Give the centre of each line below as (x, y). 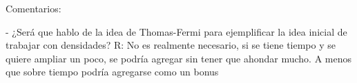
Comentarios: (33, 8)
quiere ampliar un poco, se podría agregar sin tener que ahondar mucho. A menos (179, 58)
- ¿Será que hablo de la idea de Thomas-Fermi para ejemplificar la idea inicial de (176, 31)
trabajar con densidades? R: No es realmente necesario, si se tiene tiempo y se (171, 45)
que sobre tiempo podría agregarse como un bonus (112, 72)
